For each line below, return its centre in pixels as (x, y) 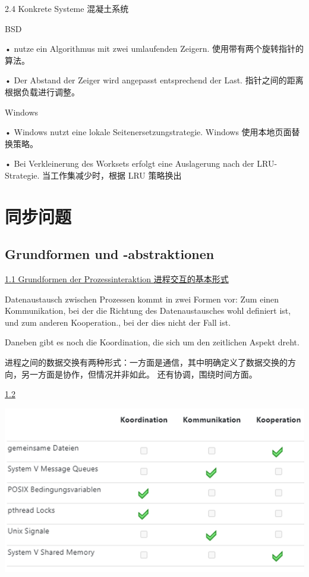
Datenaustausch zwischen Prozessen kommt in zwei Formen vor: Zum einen (142, 299)
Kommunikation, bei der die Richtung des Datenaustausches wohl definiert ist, (148, 311)
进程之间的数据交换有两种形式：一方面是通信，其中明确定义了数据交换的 (146, 362)
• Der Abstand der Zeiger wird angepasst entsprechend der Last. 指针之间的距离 (154, 80)
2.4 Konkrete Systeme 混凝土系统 (67, 8)
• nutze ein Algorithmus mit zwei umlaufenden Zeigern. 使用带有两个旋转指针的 (154, 49)
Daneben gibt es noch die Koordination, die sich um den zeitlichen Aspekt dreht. (152, 342)
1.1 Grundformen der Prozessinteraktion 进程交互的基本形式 (117, 279)
